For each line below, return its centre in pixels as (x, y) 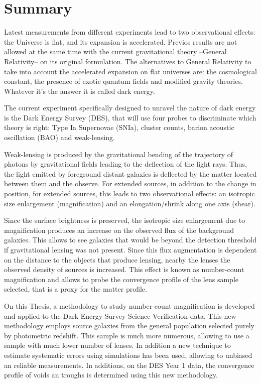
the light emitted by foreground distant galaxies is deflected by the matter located (130, 173)
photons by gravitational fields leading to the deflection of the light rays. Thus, (125, 164)
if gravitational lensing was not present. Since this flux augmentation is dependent (130, 249)
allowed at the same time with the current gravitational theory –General (115, 51)
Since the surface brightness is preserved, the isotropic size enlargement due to (125, 220)
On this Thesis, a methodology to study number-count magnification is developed (129, 305)
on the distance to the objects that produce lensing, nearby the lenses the (117, 259)
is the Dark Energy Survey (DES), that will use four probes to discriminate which (130, 117)
